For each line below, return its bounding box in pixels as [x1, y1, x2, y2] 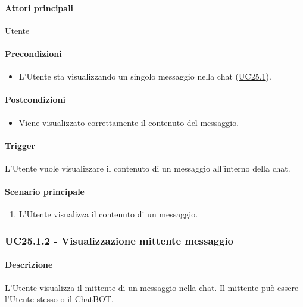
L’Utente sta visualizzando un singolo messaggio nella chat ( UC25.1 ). [18, 70, 271, 83]
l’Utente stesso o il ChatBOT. [5, 293, 114, 305]
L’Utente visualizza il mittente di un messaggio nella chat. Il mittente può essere [5, 281, 299, 293]
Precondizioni [5, 47, 62, 59]
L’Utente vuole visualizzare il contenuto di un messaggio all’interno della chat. [5, 162, 290, 174]
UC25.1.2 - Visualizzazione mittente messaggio [5, 233, 234, 248]
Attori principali [5, 1, 74, 14]
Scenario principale [5, 185, 85, 198]
